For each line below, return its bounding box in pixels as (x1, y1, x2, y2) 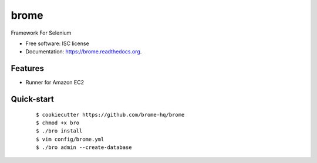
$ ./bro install (36, 128, 83, 134)
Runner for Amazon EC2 (25, 79, 85, 86)
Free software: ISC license (25, 40, 89, 47)
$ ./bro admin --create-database (36, 144, 132, 151)
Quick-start (11, 94, 54, 104)
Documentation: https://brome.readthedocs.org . (25, 48, 142, 55)
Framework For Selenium (11, 29, 72, 36)
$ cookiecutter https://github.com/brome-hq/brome (36, 111, 185, 118)
